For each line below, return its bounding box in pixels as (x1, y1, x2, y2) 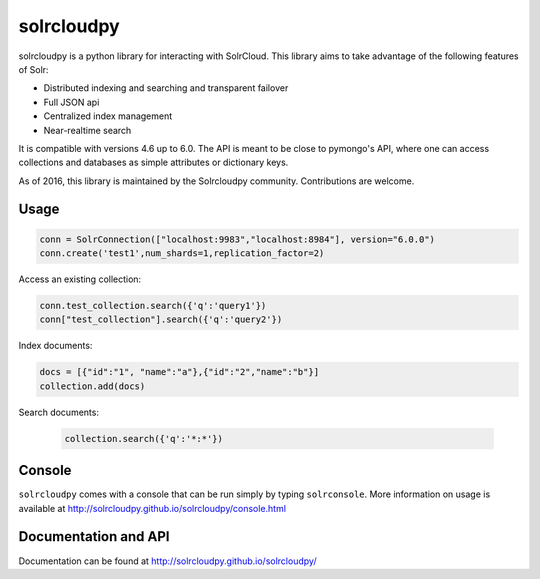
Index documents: (18, 340, 93, 352)
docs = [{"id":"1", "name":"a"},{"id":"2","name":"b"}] (39, 366, 320, 378)
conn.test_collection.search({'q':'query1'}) (39, 300, 267, 312)
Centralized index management (43, 110, 173, 122)
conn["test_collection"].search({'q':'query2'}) (39, 314, 283, 325)
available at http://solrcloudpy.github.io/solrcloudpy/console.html (18, 502, 287, 514)
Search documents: (18, 406, 100, 418)
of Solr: (18, 63, 49, 75)
